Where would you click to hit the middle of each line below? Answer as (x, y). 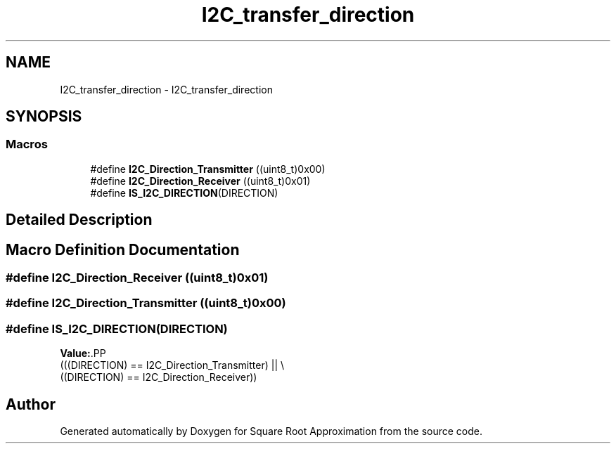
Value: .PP (83, 353)
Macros (27, 144)
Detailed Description (79, 220)
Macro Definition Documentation (123, 249)
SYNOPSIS (44, 117)
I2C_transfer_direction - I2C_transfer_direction (166, 89)
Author (31, 404)
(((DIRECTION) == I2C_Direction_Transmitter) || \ (172, 365)
